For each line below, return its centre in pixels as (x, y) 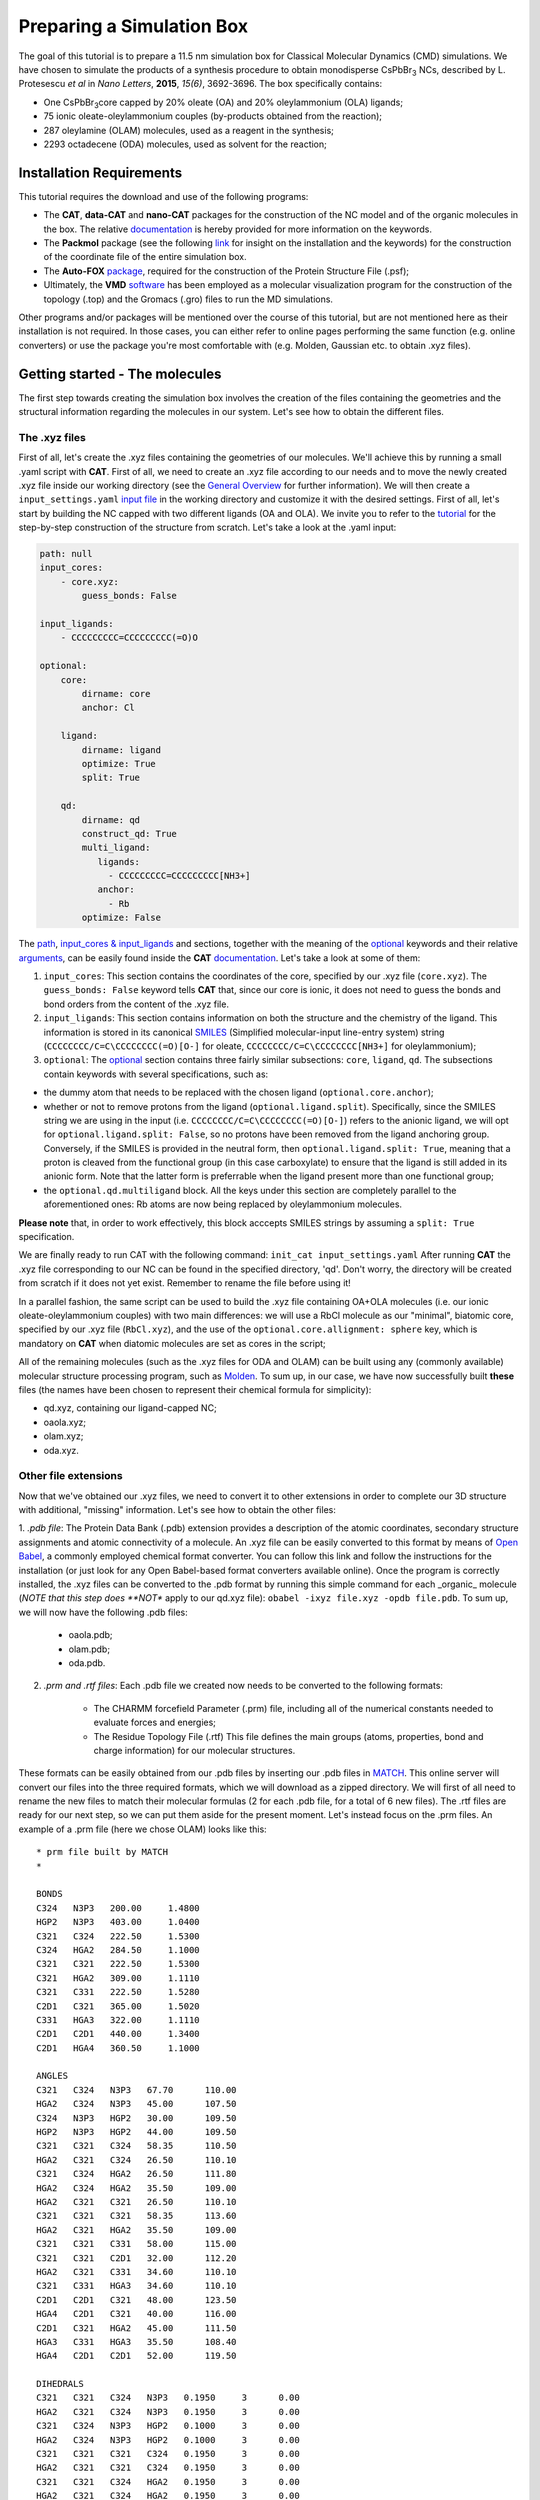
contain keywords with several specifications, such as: (156, 1074)
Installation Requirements (100, 172)
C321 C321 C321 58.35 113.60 (136, 2216)
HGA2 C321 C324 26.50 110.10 (136, 2159)
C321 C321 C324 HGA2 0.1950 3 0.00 (168, 2481)
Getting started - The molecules (120, 373)
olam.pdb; (89, 1649)
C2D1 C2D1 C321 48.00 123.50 (136, 2299)
